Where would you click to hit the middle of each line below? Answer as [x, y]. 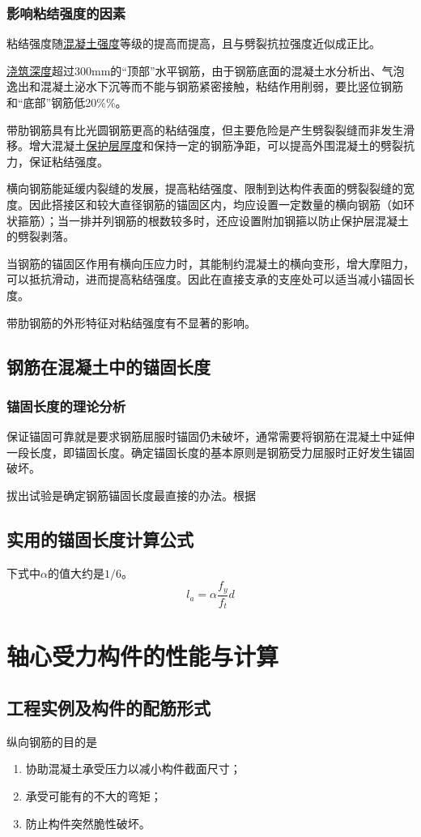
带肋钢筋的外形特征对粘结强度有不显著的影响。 [131, 322]
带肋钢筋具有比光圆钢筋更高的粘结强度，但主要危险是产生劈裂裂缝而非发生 [205, 129]
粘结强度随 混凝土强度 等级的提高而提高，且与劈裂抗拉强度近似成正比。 [193, 43]
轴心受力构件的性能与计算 [143, 656]
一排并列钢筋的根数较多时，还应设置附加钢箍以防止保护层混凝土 [238, 220]
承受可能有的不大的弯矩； [94, 796]
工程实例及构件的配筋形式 [108, 707]
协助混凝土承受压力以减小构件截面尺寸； [133, 769]
